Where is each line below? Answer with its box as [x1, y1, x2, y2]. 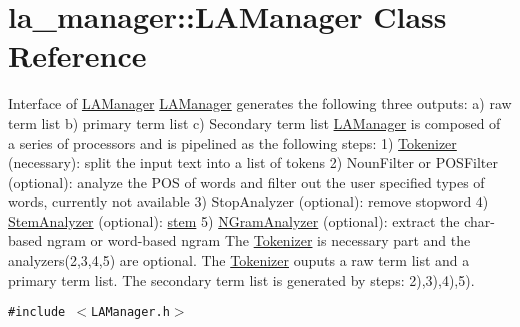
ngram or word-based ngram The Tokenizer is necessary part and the [46, 230, 471, 251]
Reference [8, 35, 147, 76]
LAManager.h [91, 305, 170, 320]
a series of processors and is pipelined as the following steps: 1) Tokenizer [8, 132, 457, 153]
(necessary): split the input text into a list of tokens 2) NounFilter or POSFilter [8, 152, 498, 173]
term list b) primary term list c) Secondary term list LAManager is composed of [8, 112, 501, 133]
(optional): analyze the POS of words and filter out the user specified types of [8, 171, 485, 192]
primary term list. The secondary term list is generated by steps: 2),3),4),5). [8, 269, 475, 290]
